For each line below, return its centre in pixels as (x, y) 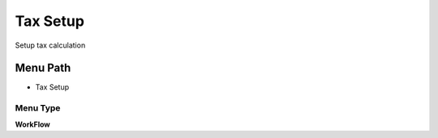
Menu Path (43, 68)
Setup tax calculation (50, 45)
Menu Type (38, 108)
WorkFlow (32, 124)
